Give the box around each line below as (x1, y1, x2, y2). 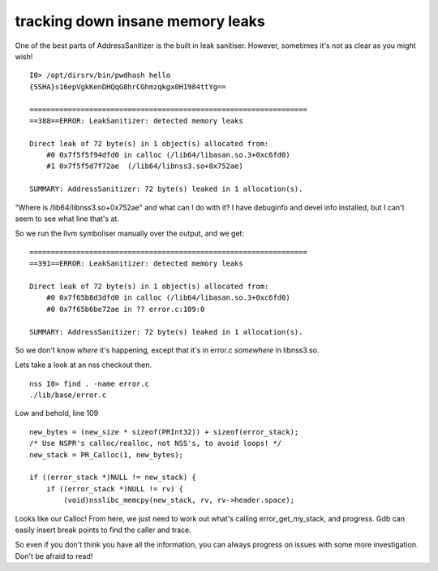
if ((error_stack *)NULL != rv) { (45, 484, 184, 493)
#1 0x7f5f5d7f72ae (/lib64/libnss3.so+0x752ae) (45, 162, 243, 171)
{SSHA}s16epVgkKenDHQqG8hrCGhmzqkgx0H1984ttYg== (29, 82, 226, 91)
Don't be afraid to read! (15, 551, 93, 560)
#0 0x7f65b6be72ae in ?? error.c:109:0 (45, 305, 205, 314)
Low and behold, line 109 (15, 409, 99, 418)
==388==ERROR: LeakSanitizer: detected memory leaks (29, 116, 243, 125)
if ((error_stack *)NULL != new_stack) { (29, 473, 196, 482)
